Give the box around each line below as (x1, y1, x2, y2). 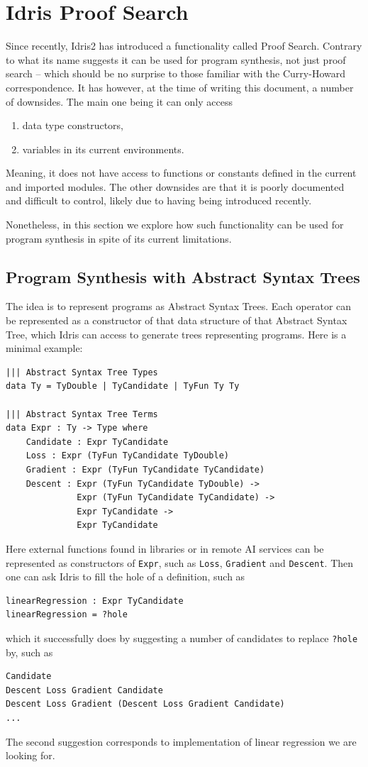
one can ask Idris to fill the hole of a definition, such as (6, 569, 245, 584)
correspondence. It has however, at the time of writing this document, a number (6, 79, 354, 94)
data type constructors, (22, 118, 123, 133)
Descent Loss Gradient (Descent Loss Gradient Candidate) (6, 699, 285, 710)
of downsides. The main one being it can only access (6, 94, 233, 109)
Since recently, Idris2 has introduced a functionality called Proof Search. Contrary (6, 38, 362, 53)
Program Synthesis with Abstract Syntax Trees (6, 265, 360, 287)
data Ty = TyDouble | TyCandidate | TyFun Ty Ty (6, 381, 240, 392)
